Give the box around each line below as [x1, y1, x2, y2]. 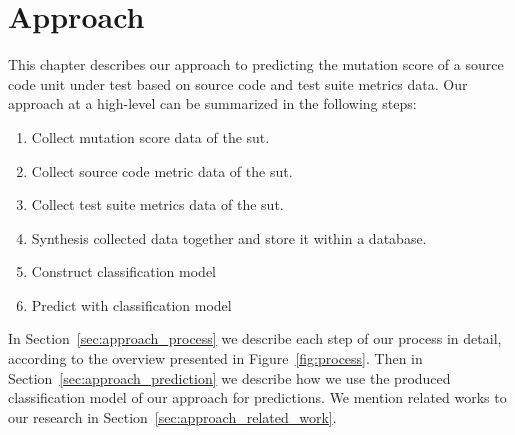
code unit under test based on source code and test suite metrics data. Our [8, 73, 468, 94]
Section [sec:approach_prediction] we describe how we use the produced [8, 367, 451, 388]
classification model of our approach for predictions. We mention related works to [8, 387, 507, 408]
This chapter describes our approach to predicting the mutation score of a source [8, 54, 504, 75]
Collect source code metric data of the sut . [31, 160, 293, 181]
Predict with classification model [31, 294, 232, 315]
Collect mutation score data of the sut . [31, 126, 270, 147]
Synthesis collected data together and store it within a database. [31, 227, 427, 248]
